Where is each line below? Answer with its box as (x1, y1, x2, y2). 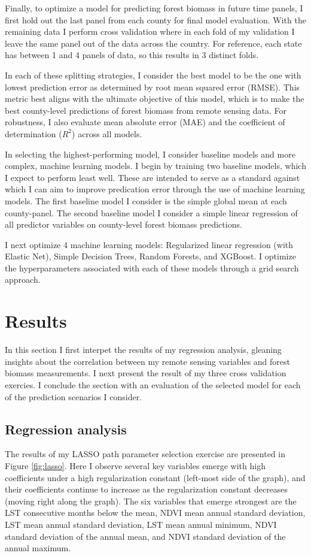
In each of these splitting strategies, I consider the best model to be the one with (5, 68, 301, 81)
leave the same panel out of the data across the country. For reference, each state (5, 37, 302, 49)
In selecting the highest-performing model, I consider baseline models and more (5, 147, 295, 160)
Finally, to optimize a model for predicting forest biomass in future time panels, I (5, 2, 303, 14)
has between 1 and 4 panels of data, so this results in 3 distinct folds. (5, 49, 259, 61)
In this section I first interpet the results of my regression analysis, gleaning (5, 343, 282, 356)
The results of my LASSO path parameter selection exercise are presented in (5, 448, 285, 460)
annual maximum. (5, 542, 71, 554)
